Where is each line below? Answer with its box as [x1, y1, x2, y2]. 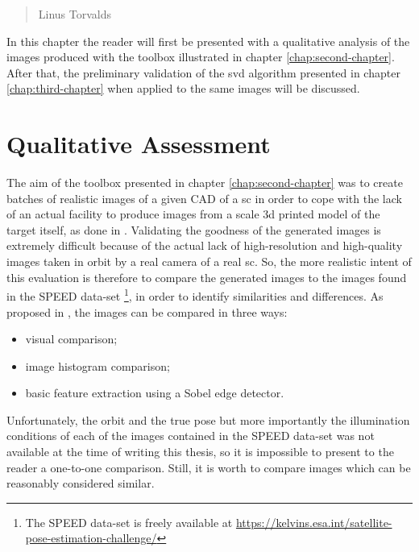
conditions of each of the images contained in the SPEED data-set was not [6, 427, 375, 444]
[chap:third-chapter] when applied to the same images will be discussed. [6, 80, 360, 97]
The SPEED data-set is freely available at [25, 513, 233, 530]
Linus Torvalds [38, 6, 112, 22]
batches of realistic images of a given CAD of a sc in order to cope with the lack [6, 189, 402, 206]
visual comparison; [25, 330, 118, 347]
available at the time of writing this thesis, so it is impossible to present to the [6, 443, 394, 460]
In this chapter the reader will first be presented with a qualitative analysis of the [6, 32, 410, 49]
